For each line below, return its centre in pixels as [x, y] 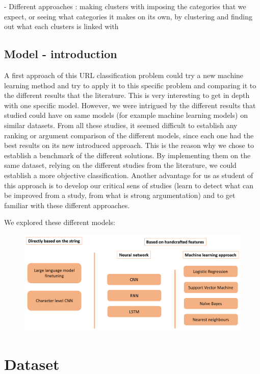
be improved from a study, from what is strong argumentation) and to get [120, 195]
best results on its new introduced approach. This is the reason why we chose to [129, 145]
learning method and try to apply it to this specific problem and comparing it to [130, 85]
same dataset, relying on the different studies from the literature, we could [120, 165]
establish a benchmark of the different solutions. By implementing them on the [127, 155]
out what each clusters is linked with [61, 26]
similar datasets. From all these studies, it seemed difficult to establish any [121, 125]
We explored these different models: [60, 222]
